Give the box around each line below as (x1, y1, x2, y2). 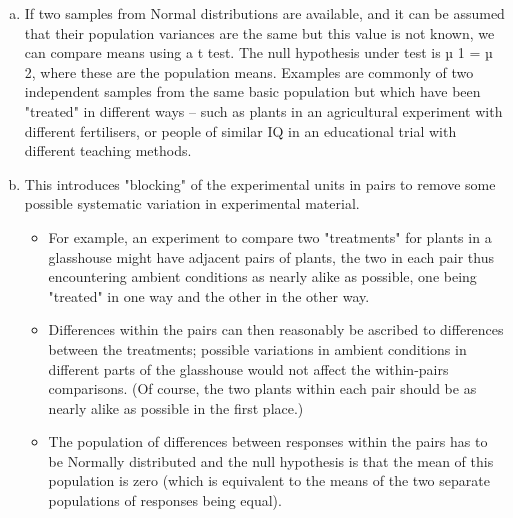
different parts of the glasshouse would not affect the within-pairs (48, 358, 449, 379)
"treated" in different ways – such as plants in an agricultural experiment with (24, 100, 503, 121)
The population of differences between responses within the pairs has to (48, 431, 488, 452)
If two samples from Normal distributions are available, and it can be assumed (24, 3, 505, 23)
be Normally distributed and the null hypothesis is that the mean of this (48, 450, 494, 471)
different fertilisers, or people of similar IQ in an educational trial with (24, 120, 457, 141)
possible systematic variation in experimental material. (24, 193, 360, 214)
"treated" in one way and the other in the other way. (48, 285, 370, 306)
